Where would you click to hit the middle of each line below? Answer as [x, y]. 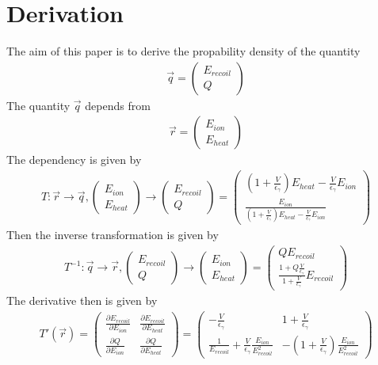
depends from [118, 105]
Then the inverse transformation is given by [113, 235]
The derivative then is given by [82, 300]
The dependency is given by [74, 160]
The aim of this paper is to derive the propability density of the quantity [183, 51]
